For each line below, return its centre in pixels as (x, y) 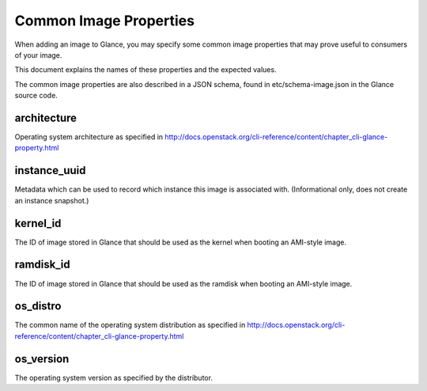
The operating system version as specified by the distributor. (114, 378)
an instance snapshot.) (52, 200)
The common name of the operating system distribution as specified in (130, 325)
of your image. (38, 55)
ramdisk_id (42, 265)
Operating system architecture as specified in (89, 137)
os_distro (38, 306)
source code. (36, 96)
